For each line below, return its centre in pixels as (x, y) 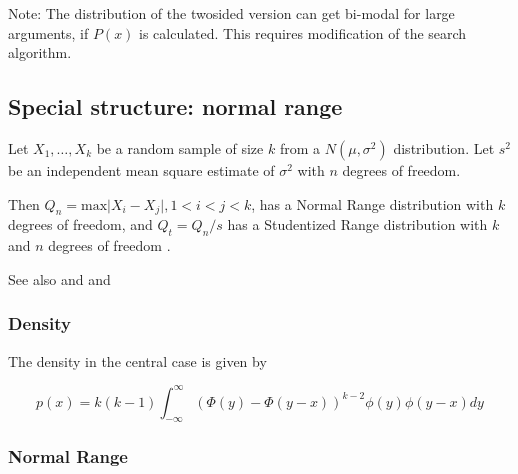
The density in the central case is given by (137, 360)
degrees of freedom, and (80, 224)
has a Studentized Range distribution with (357, 224)
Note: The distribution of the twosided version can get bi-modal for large (231, 13)
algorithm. (40, 52)
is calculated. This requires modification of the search (303, 32)
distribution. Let (444, 147)
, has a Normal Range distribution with (372, 203)
